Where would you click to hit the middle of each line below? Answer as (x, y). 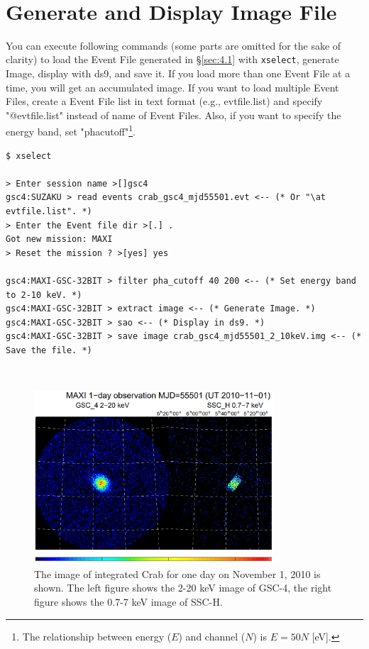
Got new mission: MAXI (59, 239)
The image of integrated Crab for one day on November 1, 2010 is (177, 573)
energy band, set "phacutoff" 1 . (71, 130)
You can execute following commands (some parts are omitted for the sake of (174, 45)
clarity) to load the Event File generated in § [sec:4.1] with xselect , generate (172, 59)
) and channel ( (212, 636)
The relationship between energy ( (97, 636)
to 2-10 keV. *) (44, 295)
